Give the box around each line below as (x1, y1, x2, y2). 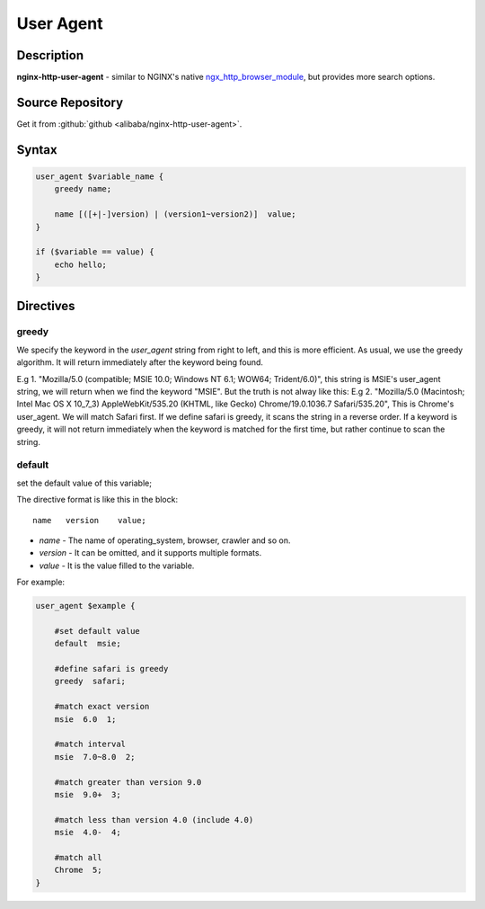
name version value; (32, 515, 147, 525)
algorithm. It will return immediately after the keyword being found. (16, 357, 264, 368)
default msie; (54, 638, 121, 649)
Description (16, 48, 84, 63)
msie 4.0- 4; (54, 827, 121, 838)
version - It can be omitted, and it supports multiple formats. (39, 548, 262, 558)
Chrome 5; (54, 865, 102, 876)
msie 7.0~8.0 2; (54, 752, 136, 762)
